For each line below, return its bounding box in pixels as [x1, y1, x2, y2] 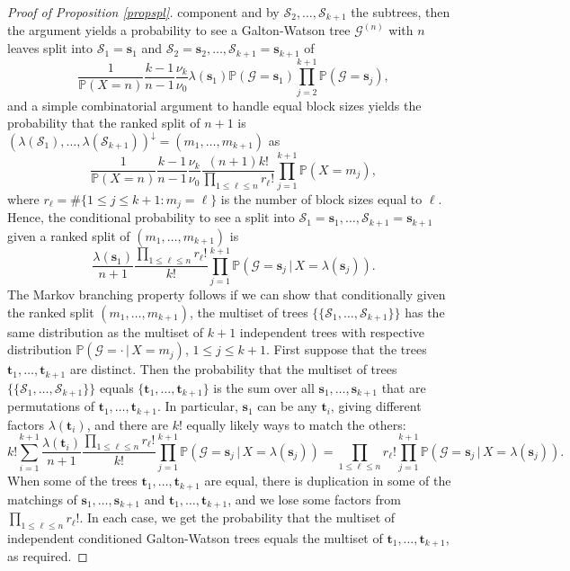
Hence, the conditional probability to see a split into [7, 208, 295, 227]
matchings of [7, 489, 77, 508]
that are [381, 378, 426, 397]
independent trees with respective [239, 322, 425, 341]
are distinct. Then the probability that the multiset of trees [69, 360, 397, 379]
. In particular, [156, 397, 238, 415]
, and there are [86, 415, 169, 433]
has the [405, 302, 445, 321]
